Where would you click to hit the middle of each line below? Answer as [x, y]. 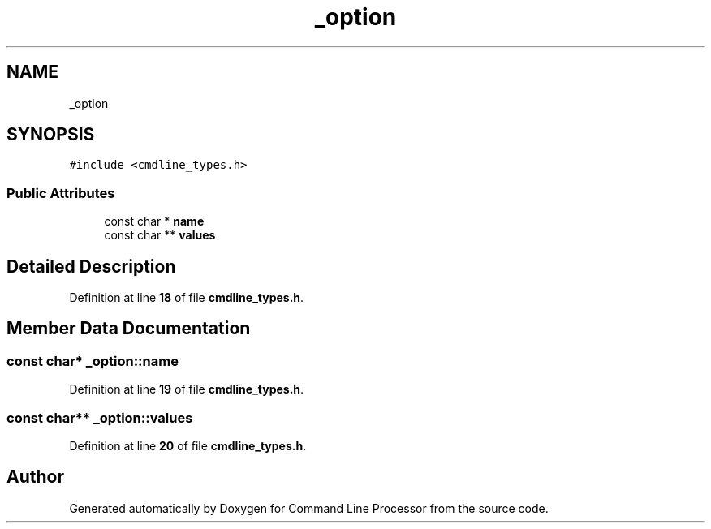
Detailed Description [91, 266]
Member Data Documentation [129, 329]
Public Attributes [61, 193]
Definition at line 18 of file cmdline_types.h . [187, 298]
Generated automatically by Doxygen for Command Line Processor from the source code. [309, 508]
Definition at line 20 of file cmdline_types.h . [188, 446]
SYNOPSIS [51, 135]
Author [35, 477]
